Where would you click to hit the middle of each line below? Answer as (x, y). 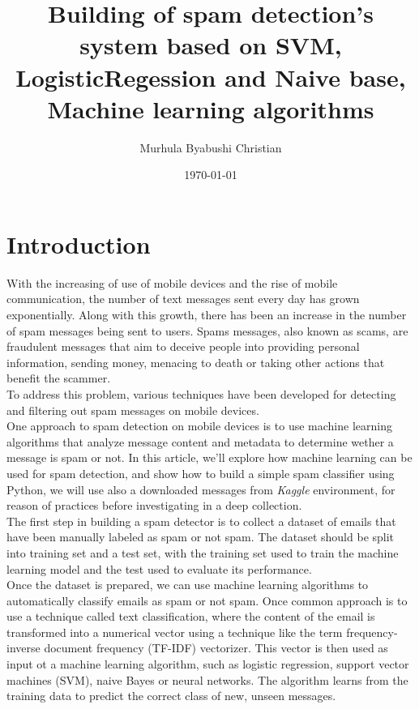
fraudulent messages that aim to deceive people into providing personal (183, 346)
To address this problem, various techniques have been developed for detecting (201, 393)
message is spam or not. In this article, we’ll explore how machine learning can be (209, 457)
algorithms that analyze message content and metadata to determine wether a (200, 441)
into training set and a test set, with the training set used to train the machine (203, 552)
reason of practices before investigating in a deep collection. (154, 505)
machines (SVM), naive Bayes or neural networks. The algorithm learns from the (207, 679)
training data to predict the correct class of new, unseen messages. (171, 696)
